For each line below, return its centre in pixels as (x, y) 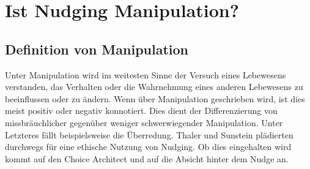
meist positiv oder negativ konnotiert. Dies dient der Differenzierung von (141, 111)
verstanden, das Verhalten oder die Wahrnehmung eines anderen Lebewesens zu (154, 87)
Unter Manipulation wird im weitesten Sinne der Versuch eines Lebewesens (146, 74)
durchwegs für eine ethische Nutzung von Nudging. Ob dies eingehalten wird (148, 147)
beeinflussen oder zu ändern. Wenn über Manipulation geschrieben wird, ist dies (155, 98)
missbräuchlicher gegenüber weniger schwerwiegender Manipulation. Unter (144, 122)
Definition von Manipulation (97, 49)
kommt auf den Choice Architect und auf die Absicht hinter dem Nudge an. (147, 158)
